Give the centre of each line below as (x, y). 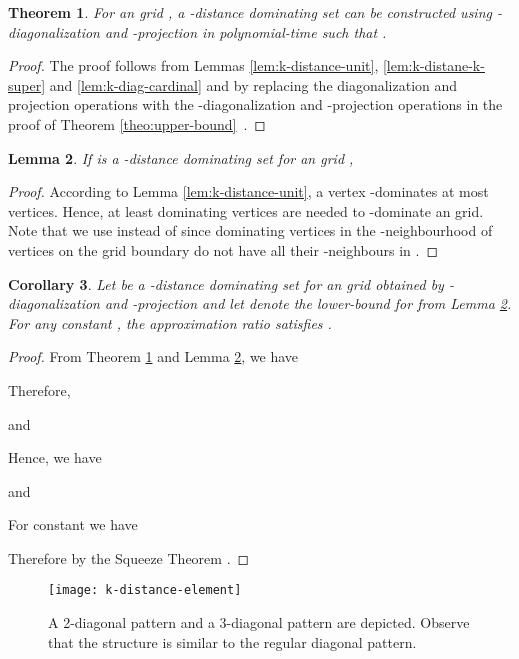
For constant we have (73, 524)
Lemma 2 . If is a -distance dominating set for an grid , (181, 157)
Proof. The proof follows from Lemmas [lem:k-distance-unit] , (193, 65)
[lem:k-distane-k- (433, 65)
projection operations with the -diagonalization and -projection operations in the (255, 104)
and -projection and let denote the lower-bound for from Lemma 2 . (308, 303)
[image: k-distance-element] (145, 590)
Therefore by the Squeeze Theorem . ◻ (129, 557)
